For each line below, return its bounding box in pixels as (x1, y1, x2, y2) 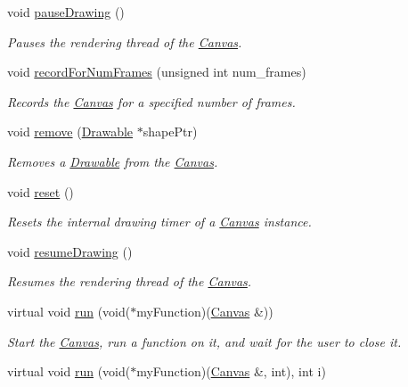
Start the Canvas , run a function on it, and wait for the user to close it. (7, 332, 402, 350)
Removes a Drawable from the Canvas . (7, 152, 218, 170)
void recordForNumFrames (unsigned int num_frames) (7, 62, 306, 81)
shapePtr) (143, 122, 198, 141)
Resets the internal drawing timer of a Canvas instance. (7, 212, 312, 231)
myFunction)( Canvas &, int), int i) (136, 362, 326, 381)
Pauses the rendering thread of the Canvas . (7, 32, 242, 51)
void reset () (7, 182, 74, 201)
